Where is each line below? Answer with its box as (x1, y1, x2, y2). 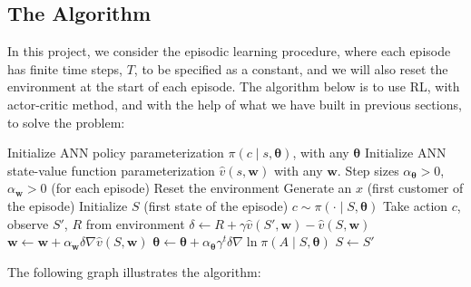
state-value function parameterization (7, 160, 215, 179)
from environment (85, 214, 185, 233)
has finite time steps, (7, 59, 123, 78)
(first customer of (367, 178, 464, 197)
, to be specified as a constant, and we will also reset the (133, 59, 448, 78)
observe (7, 214, 49, 233)
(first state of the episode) (143, 196, 289, 215)
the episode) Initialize (7, 196, 128, 215)
